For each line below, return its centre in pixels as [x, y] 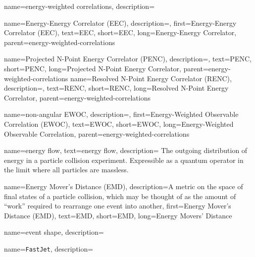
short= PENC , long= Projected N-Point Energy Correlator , [93, 68]
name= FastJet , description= [49, 248]
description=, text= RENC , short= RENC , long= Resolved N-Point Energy [116, 88]
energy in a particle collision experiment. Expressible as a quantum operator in [124, 160]
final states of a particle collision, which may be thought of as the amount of [120, 196]
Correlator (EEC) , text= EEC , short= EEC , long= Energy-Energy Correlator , [120, 32]
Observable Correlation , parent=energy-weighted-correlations [97, 133]
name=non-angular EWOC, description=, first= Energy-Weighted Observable [121, 114]
